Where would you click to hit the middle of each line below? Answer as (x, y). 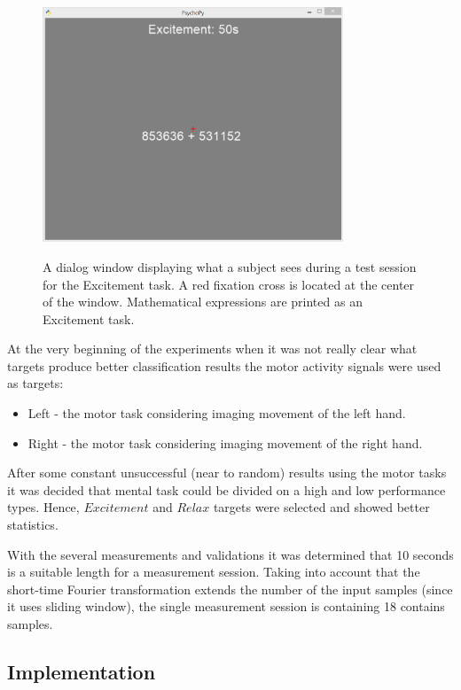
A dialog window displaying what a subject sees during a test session (230, 266)
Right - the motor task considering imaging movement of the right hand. (225, 442)
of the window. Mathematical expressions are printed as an (203, 302)
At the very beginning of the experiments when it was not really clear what (212, 349)
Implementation (82, 671)
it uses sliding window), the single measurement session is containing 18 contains (226, 606)
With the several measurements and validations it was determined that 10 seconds (230, 554)
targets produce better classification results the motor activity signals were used (224, 365)
